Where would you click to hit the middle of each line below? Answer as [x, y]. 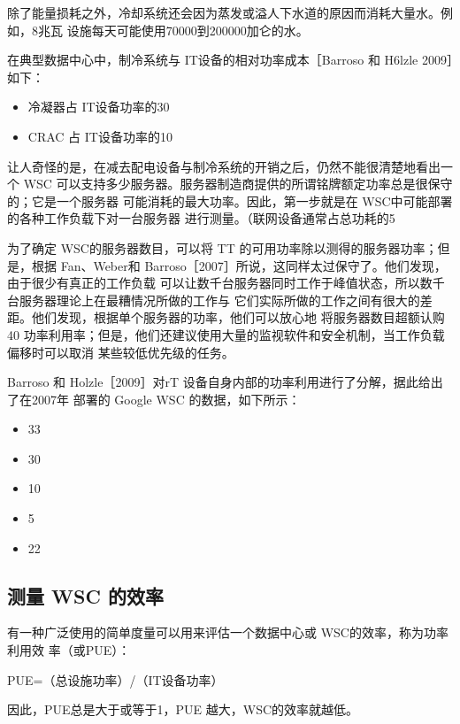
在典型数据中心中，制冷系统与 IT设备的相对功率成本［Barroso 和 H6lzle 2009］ [230, 60]
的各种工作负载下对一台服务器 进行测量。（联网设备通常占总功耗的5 [201, 218]
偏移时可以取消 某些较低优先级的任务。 [121, 352]
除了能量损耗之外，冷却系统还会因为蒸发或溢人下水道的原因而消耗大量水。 [224, 12]
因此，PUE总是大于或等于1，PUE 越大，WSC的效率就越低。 [183, 709]
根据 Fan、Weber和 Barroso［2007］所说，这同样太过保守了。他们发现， [239, 265]
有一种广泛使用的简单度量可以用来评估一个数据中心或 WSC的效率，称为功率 [228, 632]
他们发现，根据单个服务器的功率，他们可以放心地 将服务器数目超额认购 [238, 317]
